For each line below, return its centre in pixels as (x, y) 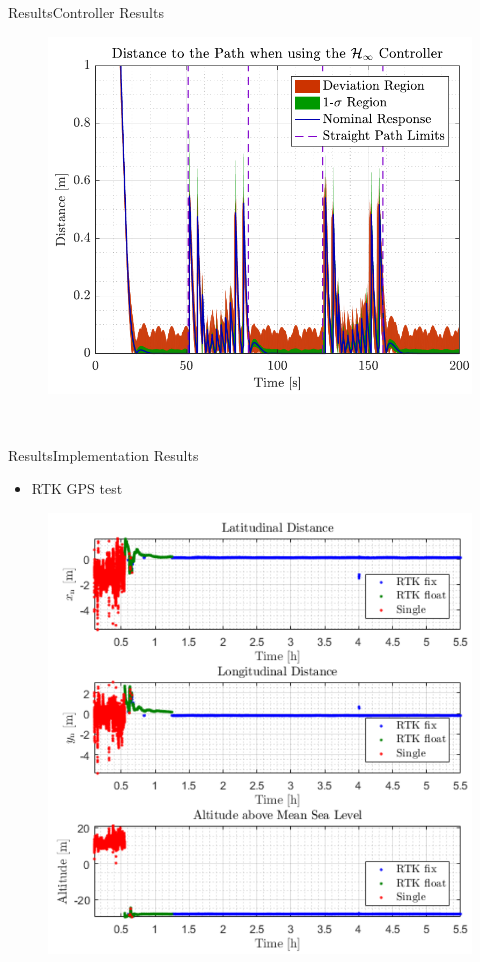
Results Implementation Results (103, 454)
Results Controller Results (86, 12)
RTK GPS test (77, 488)
